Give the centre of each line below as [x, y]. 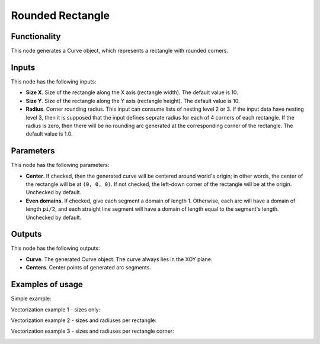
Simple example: [31, 298]
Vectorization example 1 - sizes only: [56, 309]
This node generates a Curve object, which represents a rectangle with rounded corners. [119, 51]
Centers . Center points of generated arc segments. [88, 268]
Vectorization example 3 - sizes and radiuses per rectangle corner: [92, 331]
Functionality [36, 36]
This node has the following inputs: [54, 81]
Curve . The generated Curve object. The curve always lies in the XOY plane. [119, 259]
